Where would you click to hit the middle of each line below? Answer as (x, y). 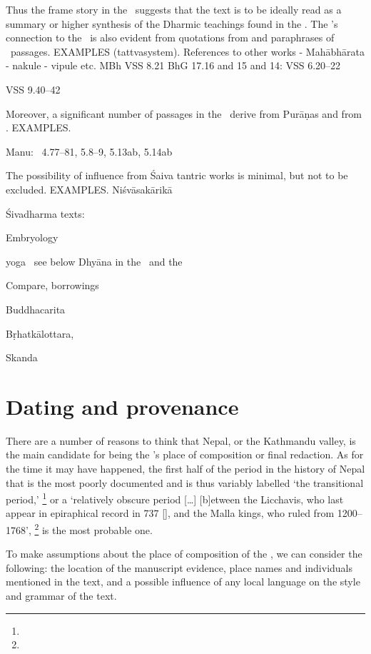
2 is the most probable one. (93, 529)
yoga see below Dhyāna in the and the (94, 261)
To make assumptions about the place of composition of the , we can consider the (184, 554)
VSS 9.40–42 (33, 89)
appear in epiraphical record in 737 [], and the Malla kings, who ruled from (170, 513)
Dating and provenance (122, 406)
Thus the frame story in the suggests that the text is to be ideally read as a (174, 9)
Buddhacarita (36, 309)
